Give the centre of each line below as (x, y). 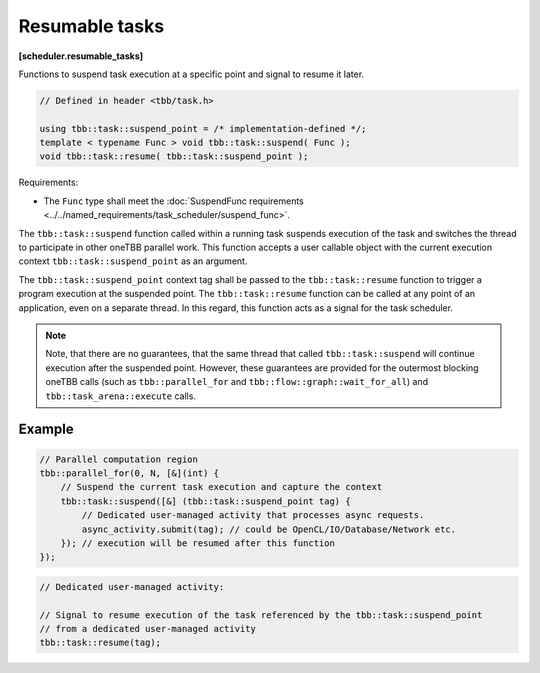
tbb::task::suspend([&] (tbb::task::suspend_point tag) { (205, 501)
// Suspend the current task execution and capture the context (221, 487)
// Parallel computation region (119, 459)
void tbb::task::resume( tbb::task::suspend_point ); (174, 156)
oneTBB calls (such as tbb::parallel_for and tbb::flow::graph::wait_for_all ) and (237, 382)
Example (46, 429)
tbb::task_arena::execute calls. (121, 396)
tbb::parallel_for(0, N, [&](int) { (129, 473)
